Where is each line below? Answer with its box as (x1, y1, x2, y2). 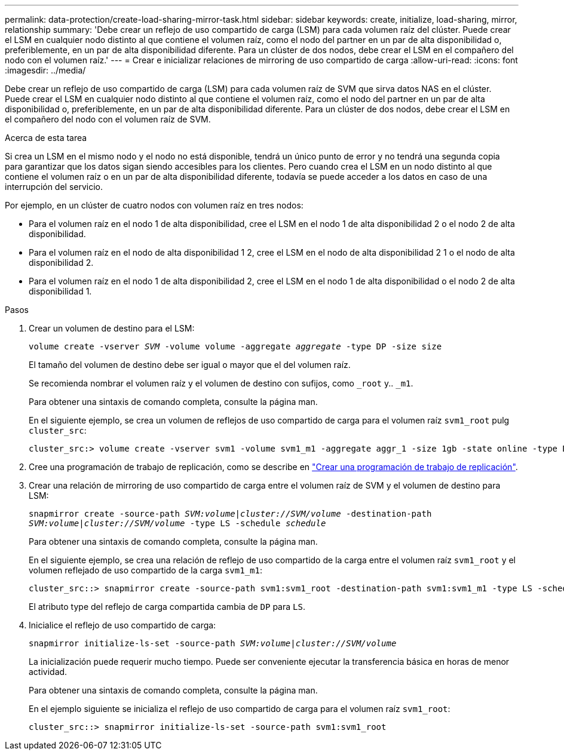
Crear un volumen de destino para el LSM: (29, 323, 195, 333)
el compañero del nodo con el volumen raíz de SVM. (5, 114, 211, 124)
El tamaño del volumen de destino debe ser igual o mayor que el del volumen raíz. (29, 360, 351, 370)
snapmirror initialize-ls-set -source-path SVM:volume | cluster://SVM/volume (29, 639, 397, 648)
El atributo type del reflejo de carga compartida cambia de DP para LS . (29, 601, 305, 612)
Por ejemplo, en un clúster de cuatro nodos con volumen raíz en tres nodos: (5, 200, 304, 210)
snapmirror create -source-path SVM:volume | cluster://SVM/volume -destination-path (29, 509, 432, 518)
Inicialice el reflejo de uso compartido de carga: (29, 620, 216, 630)
